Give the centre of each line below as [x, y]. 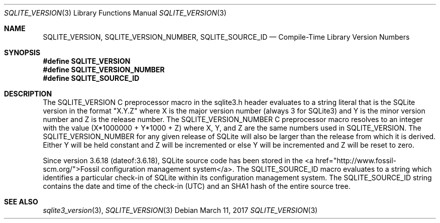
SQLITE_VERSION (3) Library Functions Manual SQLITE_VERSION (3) [115, 13]
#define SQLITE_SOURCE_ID [91, 78]
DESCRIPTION [28, 94]
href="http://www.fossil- [356, 160]
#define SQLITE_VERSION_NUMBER [104, 70]
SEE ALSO [21, 202]
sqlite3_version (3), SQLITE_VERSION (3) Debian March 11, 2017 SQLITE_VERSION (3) [180, 210]
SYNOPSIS [22, 52]
